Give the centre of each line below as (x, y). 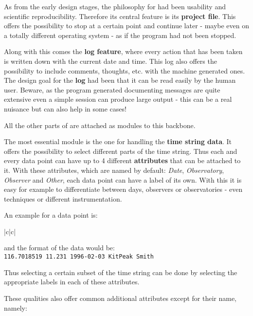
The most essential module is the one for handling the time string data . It (118, 141)
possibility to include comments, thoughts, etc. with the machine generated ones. (125, 70)
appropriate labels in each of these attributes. (72, 282)
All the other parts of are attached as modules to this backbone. (100, 125)
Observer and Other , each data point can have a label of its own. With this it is (123, 179)
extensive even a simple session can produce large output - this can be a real (118, 99)
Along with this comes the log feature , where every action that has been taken (123, 51)
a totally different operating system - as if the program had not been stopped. (120, 35)
